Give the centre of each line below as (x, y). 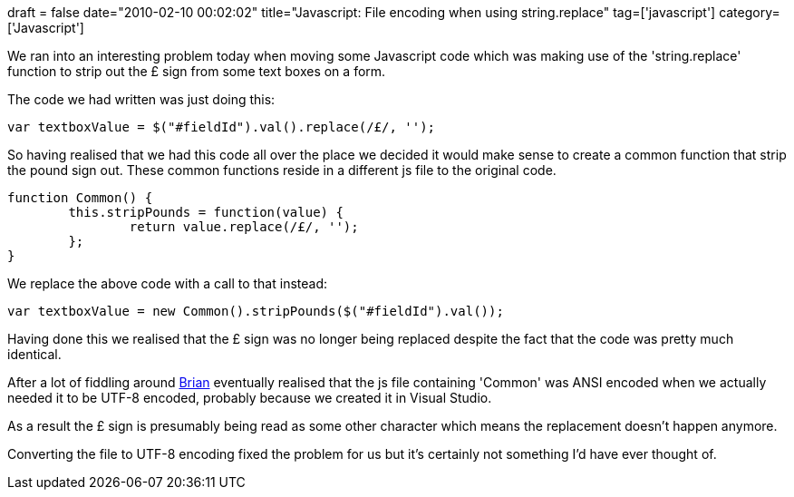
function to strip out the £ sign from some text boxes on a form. (197, 71)
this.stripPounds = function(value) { (206, 212)
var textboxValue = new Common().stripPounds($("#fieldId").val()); (256, 311)
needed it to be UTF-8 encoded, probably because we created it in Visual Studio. (250, 398)
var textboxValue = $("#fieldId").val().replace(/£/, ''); (222, 127)
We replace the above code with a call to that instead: (168, 283)
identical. (34, 354)
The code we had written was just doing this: (141, 99)
